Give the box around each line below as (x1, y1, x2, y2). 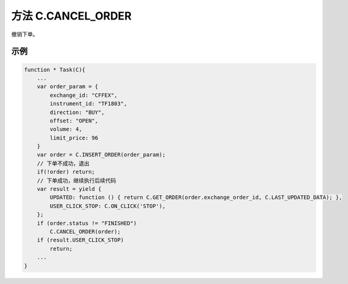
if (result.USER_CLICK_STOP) (37, 236, 124, 244)
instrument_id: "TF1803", (49, 101, 127, 107)
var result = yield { (37, 186, 102, 193)
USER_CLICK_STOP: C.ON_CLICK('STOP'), (49, 202, 166, 210)
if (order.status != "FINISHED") (37, 219, 137, 227)
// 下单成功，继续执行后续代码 (37, 177, 116, 184)
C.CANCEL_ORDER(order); (49, 228, 121, 235)
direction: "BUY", (49, 108, 105, 116)
